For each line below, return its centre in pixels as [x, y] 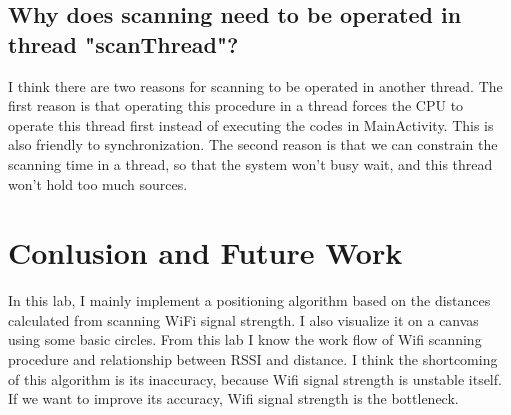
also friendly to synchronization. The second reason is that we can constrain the [253, 144]
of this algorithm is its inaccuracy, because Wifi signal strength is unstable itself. [255, 378]
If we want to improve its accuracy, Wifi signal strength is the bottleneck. [233, 398]
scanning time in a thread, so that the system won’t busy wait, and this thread [250, 163]
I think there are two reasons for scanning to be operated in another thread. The [255, 85]
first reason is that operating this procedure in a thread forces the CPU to [236, 105]
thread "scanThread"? [123, 43]
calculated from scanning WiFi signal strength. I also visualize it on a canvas [243, 319]
